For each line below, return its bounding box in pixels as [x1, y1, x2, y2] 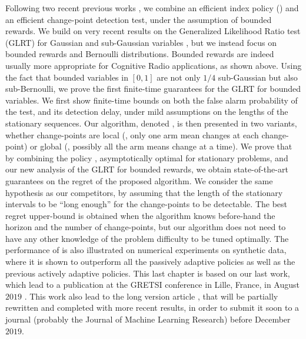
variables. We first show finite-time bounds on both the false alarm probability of [5, 94, 298, 106]
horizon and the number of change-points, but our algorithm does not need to [5, 221, 286, 233]
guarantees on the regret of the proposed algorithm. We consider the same [5, 174, 273, 187]
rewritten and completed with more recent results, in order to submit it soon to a [5, 301, 300, 314]
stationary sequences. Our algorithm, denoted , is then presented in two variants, [5, 117, 297, 129]
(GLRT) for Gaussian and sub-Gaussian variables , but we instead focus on [5, 36, 277, 48]
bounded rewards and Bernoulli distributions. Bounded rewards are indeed [5, 48, 274, 60]
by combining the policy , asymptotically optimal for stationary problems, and [5, 151, 288, 164]
